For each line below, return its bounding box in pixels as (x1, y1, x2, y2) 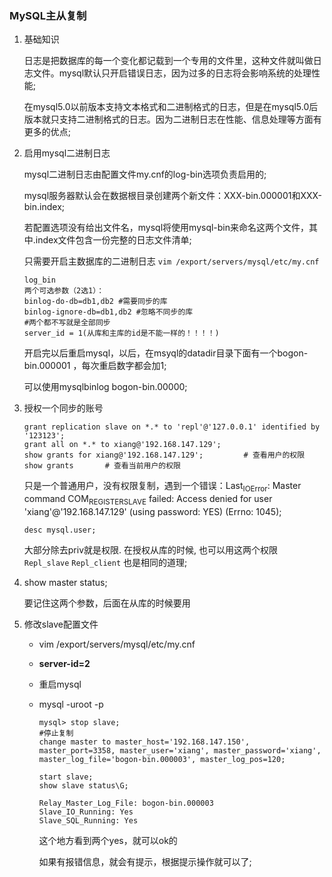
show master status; (23, 576, 108, 588)
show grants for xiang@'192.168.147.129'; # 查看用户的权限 (23, 450, 306, 461)
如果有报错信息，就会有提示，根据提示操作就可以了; (38, 855, 252, 867)
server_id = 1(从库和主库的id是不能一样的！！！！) (23, 328, 220, 339)
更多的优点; (23, 126, 72, 138)
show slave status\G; (38, 780, 129, 791)
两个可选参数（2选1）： (23, 286, 105, 296)
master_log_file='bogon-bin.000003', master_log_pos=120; (38, 754, 286, 764)
